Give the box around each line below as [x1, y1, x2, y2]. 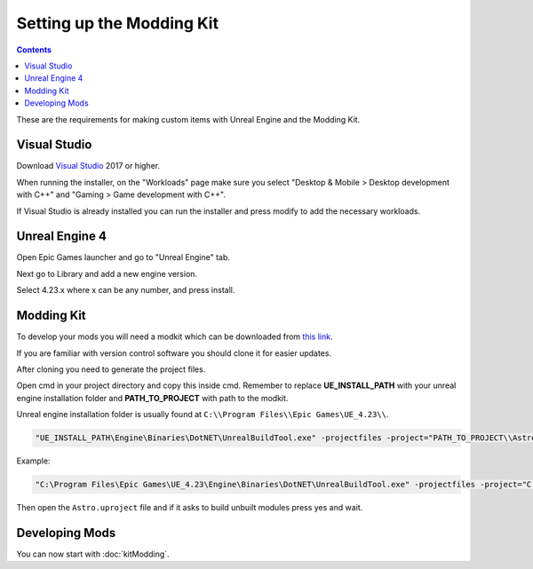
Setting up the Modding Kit [16, 13, 219, 33]
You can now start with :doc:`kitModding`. [16, 549, 170, 559]
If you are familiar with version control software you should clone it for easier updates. [16, 347, 332, 359]
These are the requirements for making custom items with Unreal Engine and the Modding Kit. [16, 114, 361, 124]
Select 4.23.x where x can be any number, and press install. [16, 285, 235, 296]
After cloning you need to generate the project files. [16, 364, 206, 375]
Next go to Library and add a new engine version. [16, 268, 198, 279]
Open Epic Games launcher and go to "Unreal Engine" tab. [16, 252, 231, 263]
